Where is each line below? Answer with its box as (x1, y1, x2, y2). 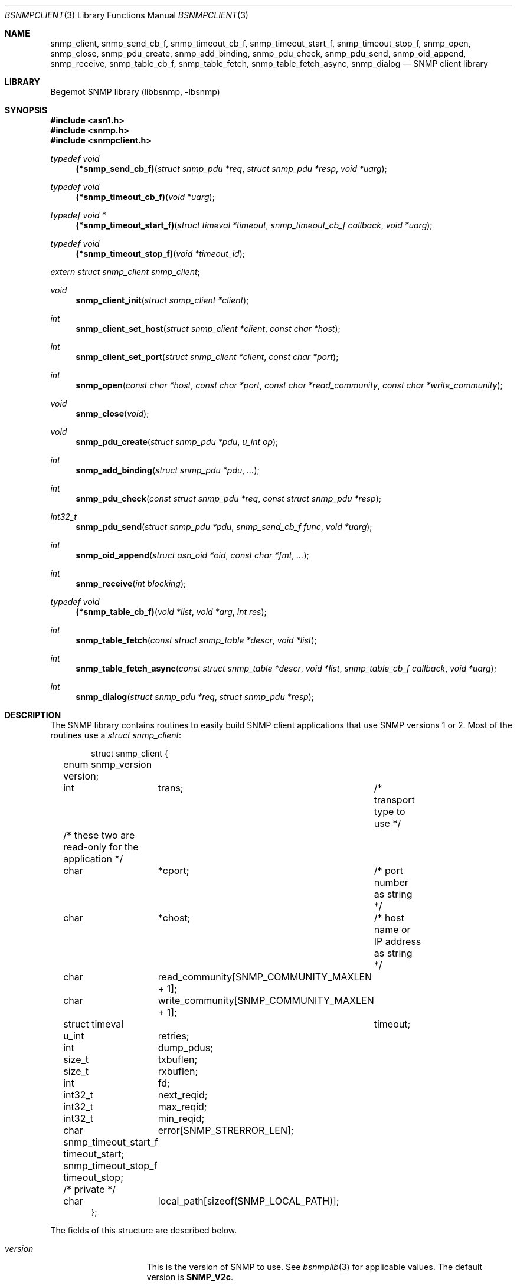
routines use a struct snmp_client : (50, 730, 182, 740)
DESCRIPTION (5, 710, 61, 720)
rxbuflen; (158, 1065, 198, 1077)
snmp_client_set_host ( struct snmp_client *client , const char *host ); (76, 323, 341, 333)
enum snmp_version (63, 758, 152, 770)
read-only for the (63, 841, 139, 853)
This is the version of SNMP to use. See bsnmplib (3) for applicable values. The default (146, 1262, 483, 1272)
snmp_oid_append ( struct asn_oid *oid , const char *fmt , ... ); (76, 550, 309, 560)
